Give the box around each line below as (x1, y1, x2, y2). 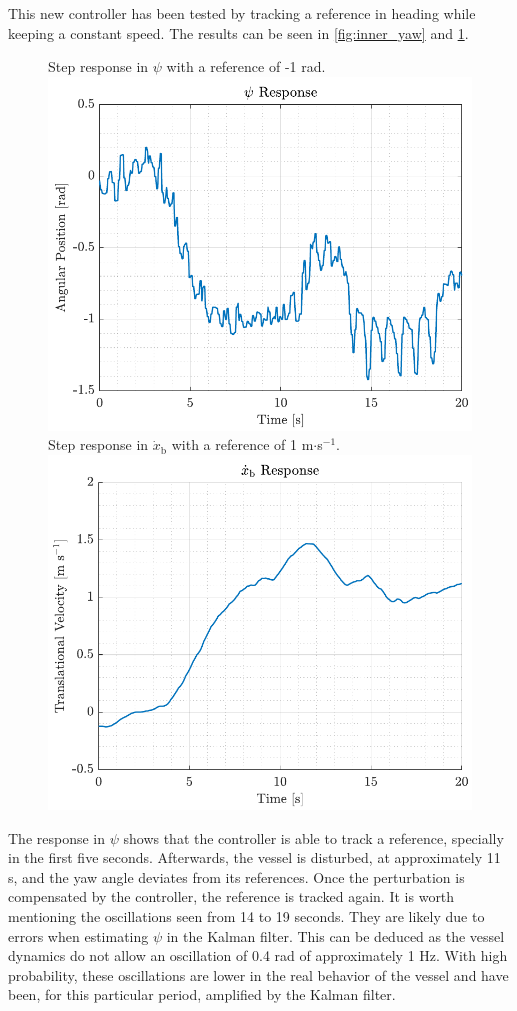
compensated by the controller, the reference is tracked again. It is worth (8, 886, 455, 907)
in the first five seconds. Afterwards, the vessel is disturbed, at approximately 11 (8, 847, 501, 868)
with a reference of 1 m (171, 434, 314, 455)
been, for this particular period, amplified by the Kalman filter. (8, 984, 396, 1005)
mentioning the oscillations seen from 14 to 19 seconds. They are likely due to (8, 905, 485, 926)
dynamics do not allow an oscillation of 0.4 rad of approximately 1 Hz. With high (8, 945, 508, 966)
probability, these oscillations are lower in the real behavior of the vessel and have (8, 964, 509, 985)
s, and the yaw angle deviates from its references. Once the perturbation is (8, 866, 465, 887)
